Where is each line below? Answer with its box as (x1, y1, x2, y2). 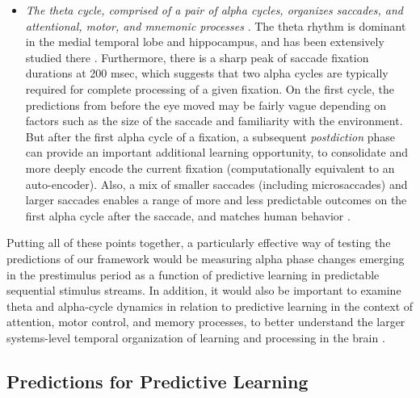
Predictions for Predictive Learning (6, 368, 309, 393)
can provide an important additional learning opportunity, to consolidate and (25, 144, 409, 161)
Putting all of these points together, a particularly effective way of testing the (6, 234, 391, 251)
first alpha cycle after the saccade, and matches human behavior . (25, 207, 351, 224)
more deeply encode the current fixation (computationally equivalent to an (25, 159, 395, 176)
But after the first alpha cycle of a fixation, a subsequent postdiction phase (25, 128, 396, 145)
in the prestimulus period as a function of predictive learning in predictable (6, 266, 380, 283)
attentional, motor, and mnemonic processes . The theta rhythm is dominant (25, 17, 406, 34)
